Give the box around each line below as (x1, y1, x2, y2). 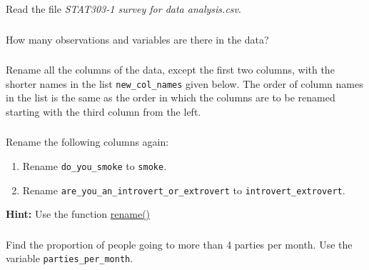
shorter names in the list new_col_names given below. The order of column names (6, 76, 363, 91)
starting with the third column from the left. (6, 104, 201, 119)
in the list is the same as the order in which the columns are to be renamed (6, 90, 335, 105)
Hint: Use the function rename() (6, 206, 151, 221)
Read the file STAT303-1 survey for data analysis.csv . (6, 1, 241, 16)
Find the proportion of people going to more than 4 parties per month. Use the (6, 236, 353, 251)
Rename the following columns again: (6, 134, 169, 149)
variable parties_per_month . (6, 251, 133, 266)
